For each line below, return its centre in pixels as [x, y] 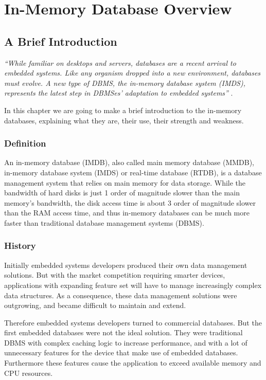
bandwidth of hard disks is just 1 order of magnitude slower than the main [122, 193]
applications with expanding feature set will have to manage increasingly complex [133, 285]
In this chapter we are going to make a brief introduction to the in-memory [123, 110]
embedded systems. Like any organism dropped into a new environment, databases [132, 73]
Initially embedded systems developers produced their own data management [126, 265]
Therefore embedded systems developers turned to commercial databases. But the [133, 322]
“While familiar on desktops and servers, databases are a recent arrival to [120, 62]
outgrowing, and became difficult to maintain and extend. [95, 305]
